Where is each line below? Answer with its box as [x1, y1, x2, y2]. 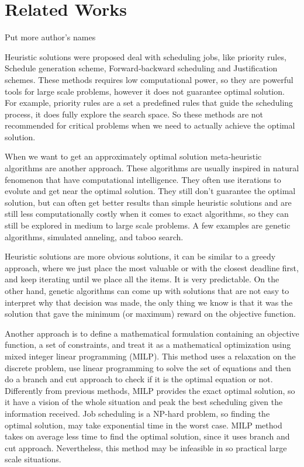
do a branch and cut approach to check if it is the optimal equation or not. [5, 373, 273, 385]
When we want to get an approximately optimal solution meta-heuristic [5, 150, 262, 162]
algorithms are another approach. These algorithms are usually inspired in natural [5, 162, 299, 174]
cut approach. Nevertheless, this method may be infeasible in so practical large [5, 441, 287, 454]
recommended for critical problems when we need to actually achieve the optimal [5, 119, 295, 132]
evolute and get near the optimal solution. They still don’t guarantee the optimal [5, 185, 296, 197]
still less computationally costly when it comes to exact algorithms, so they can [5, 207, 289, 220]
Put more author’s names [5, 31, 96, 43]
